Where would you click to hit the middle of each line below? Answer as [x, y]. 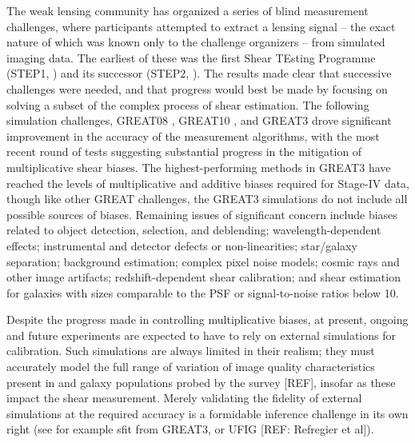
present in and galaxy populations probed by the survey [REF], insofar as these [201, 382]
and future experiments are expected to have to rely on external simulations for [201, 335]
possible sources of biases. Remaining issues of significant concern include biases [202, 214]
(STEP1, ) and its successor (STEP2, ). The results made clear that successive [199, 73]
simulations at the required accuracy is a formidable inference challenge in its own [207, 413]
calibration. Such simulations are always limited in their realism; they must [191, 351]
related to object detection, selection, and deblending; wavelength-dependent [194, 230]
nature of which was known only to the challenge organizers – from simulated [196, 42]
